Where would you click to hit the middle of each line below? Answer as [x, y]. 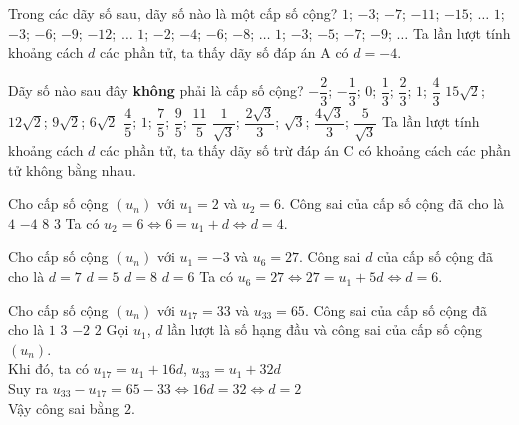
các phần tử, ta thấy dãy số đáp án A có [224, 52]
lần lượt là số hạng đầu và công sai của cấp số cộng [324, 329]
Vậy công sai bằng [64, 407]
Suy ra [28, 388]
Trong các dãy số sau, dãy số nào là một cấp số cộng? [173, 13]
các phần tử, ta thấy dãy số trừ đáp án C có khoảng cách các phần [305, 150]
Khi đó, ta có [48, 368]
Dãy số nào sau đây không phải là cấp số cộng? [156, 90]
